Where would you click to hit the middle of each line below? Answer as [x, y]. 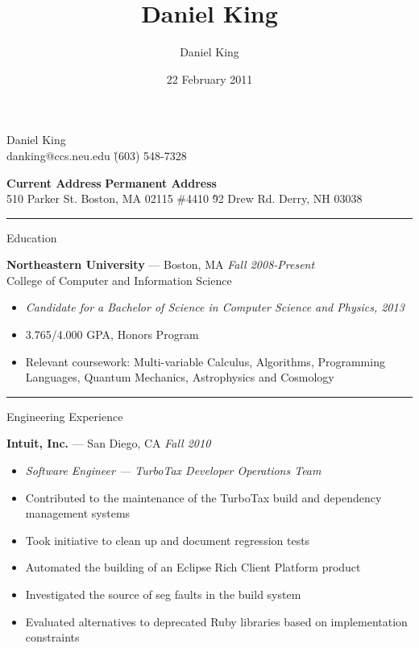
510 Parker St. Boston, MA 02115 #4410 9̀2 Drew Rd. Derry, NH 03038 [185, 198]
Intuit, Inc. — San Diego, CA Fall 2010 [109, 443]
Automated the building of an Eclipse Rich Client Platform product [193, 567]
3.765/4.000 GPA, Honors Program [112, 334]
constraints [52, 637]
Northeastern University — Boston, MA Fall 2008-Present [161, 264]
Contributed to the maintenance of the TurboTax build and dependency [203, 497]
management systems [78, 513]
